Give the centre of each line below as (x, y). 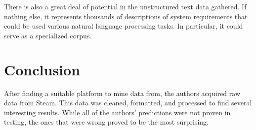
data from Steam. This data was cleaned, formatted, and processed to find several (128, 103)
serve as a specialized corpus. (48, 35)
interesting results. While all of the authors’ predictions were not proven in (117, 112)
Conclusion (42, 69)
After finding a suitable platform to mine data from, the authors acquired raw (122, 93)
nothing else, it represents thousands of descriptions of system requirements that (126, 16)
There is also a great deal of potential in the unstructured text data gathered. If (125, 6)
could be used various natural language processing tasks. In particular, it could (124, 26)
